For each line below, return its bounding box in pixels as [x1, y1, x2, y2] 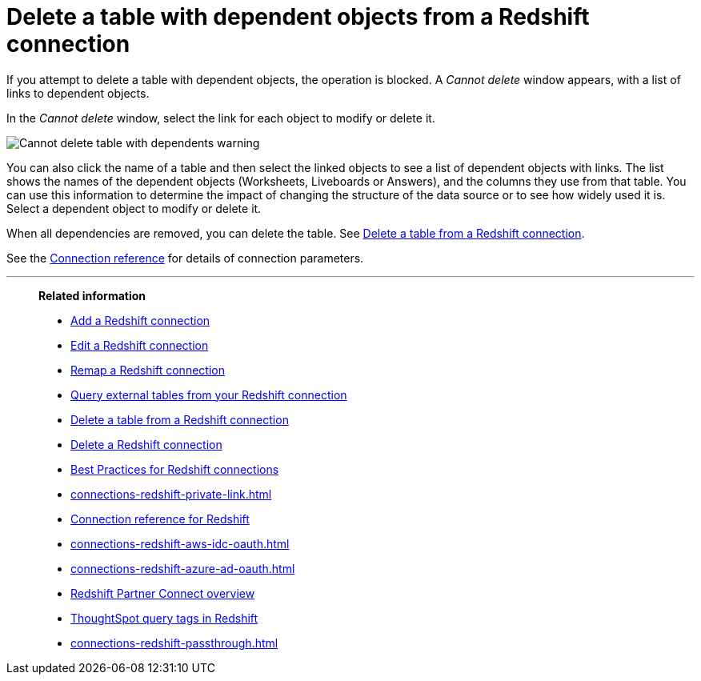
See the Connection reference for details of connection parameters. [6, 250, 364, 265]
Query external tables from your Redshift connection [70, 387, 347, 402]
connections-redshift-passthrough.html [70, 635, 278, 650]
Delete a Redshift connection [70, 437, 222, 451]
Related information [38, 288, 146, 302]
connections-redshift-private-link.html [70, 487, 272, 501]
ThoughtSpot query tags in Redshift [70, 611, 258, 625]
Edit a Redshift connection [70, 338, 209, 352]
